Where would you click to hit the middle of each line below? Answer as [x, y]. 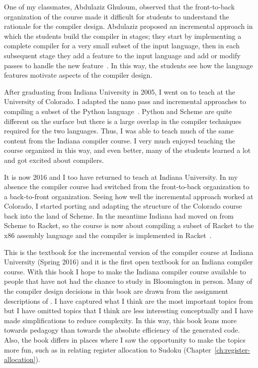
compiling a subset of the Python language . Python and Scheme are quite [118, 111]
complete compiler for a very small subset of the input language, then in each [122, 46]
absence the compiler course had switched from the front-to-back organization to [127, 186]
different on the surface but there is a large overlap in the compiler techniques [123, 121]
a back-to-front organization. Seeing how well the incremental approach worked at [129, 196]
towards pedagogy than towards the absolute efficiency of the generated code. [122, 330]
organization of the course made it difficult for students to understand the [117, 16]
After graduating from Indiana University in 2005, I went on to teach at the [120, 91]
